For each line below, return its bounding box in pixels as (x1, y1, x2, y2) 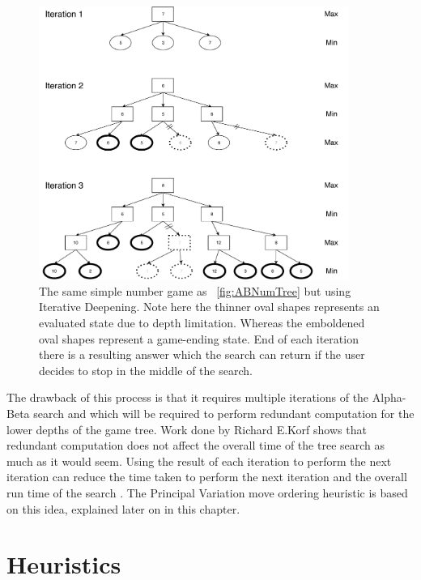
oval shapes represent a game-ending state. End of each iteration (39, 330, 359, 347)
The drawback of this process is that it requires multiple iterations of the (6, 389, 369, 406)
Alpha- (372, 389, 406, 406)
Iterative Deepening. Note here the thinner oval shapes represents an (39, 298, 380, 315)
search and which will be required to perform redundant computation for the (33, 404, 415, 421)
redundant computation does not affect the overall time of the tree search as (6, 437, 385, 454)
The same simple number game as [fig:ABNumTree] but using (39, 282, 351, 299)
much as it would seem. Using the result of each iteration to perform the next (6, 452, 392, 469)
